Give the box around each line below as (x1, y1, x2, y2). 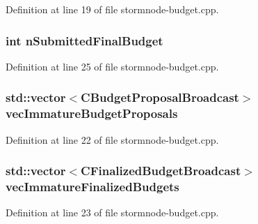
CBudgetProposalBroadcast (81, 89, 239, 106)
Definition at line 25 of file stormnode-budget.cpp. (6, 59, 219, 73)
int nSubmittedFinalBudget (6, 31, 163, 49)
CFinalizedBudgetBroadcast (81, 162, 241, 179)
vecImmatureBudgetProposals (6, 105, 178, 122)
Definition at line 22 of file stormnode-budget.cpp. (6, 132, 219, 147)
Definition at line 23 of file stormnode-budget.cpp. (6, 205, 219, 220)
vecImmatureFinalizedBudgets (6, 177, 179, 195)
